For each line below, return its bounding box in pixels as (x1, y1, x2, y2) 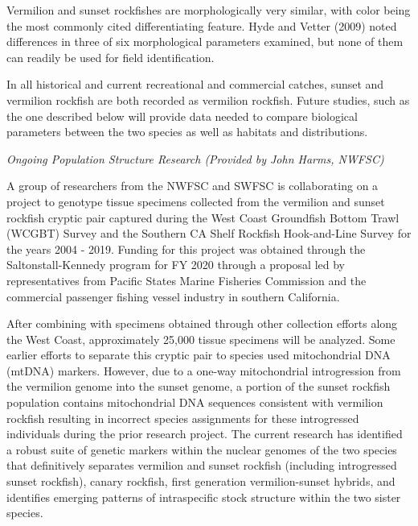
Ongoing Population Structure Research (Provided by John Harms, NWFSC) (6, 150, 384, 167)
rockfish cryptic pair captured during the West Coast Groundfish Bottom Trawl (6, 209, 400, 226)
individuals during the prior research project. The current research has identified (6, 425, 403, 442)
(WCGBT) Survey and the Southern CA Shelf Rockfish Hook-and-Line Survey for (6, 225, 412, 242)
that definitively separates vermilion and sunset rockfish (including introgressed (6, 457, 397, 474)
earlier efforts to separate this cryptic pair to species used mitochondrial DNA (6, 346, 391, 363)
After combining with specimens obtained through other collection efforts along (6, 315, 398, 332)
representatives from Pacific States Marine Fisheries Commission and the (6, 271, 367, 288)
